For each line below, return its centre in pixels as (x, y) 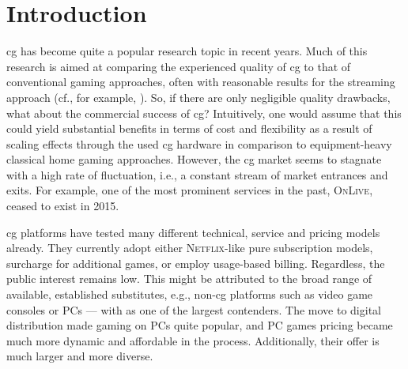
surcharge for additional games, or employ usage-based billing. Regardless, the (196, 263)
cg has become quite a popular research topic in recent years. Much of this (187, 51)
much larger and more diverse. (80, 356)
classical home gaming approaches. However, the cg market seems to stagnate (194, 159)
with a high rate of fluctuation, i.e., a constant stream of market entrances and (197, 174)
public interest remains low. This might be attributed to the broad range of (189, 279)
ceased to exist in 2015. (63, 206)
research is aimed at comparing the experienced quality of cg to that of (179, 66)
